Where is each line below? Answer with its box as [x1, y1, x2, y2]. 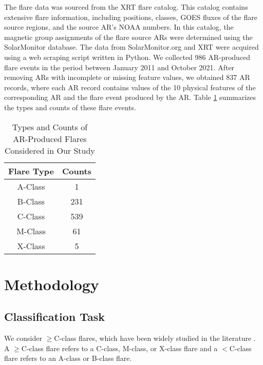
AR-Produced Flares [13, 132, 87, 145]
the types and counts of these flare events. [4, 102, 136, 112]
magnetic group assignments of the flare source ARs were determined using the [4, 31, 253, 42]
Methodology [4, 273, 99, 294]
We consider [4, 333, 43, 343]
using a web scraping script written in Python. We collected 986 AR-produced [4, 51, 251, 62]
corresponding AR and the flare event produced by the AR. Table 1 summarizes [4, 92, 256, 103]
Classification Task [4, 309, 105, 325]
